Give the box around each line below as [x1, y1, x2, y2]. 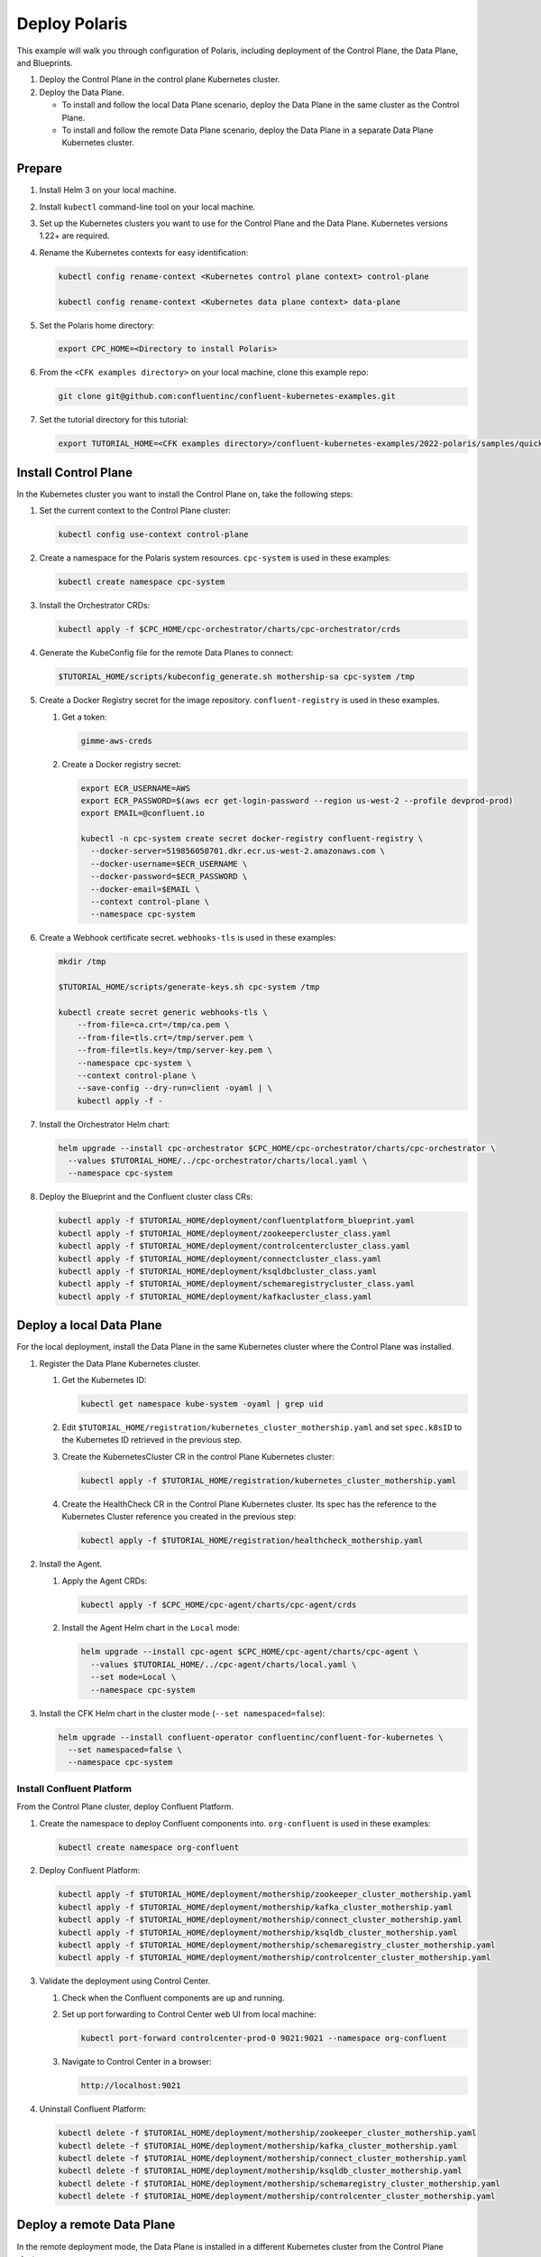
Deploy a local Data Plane [16, 1318, 162, 1333]
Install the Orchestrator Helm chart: [39, 1119, 170, 1129]
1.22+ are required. [39, 230, 110, 241]
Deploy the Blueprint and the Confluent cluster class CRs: [39, 1192, 253, 1203]
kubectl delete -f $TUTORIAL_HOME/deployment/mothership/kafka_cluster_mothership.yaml [58, 2141, 458, 2150]
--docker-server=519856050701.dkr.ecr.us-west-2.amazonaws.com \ [90, 846, 386, 857]
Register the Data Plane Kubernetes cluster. [39, 1358, 201, 1369]
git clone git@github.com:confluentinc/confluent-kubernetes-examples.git [58, 391, 397, 402]
